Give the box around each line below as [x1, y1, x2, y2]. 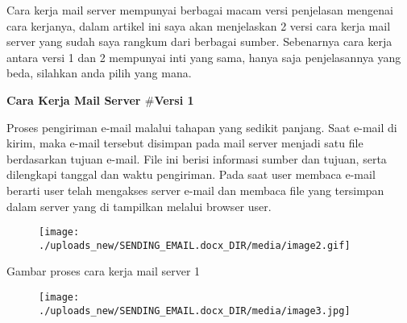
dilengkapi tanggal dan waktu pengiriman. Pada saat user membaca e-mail [6, 166, 376, 183]
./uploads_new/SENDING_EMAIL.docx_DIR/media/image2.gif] [39, 239, 351, 251]
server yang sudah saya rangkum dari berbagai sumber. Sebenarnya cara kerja [6, 33, 392, 50]
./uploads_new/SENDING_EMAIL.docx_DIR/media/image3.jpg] [39, 304, 351, 317]
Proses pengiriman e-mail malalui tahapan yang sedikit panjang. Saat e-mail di [6, 118, 397, 135]
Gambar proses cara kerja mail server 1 [6, 263, 201, 280]
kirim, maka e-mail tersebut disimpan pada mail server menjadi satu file [6, 135, 363, 151]
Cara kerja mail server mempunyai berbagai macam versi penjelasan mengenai [6, 2, 393, 18]
